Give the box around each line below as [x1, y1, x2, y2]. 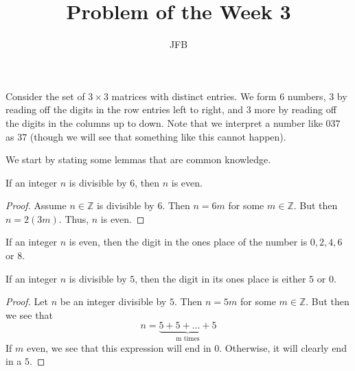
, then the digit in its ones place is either [135, 271, 306, 285]
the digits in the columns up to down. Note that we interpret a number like [5, 115, 323, 130]
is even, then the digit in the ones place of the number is [69, 235, 308, 249]
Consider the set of [5, 88, 85, 103]
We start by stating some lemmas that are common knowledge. [5, 152, 271, 167]
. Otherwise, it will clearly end [219, 340, 347, 355]
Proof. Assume [5, 198, 67, 213]
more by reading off [254, 102, 336, 117]
